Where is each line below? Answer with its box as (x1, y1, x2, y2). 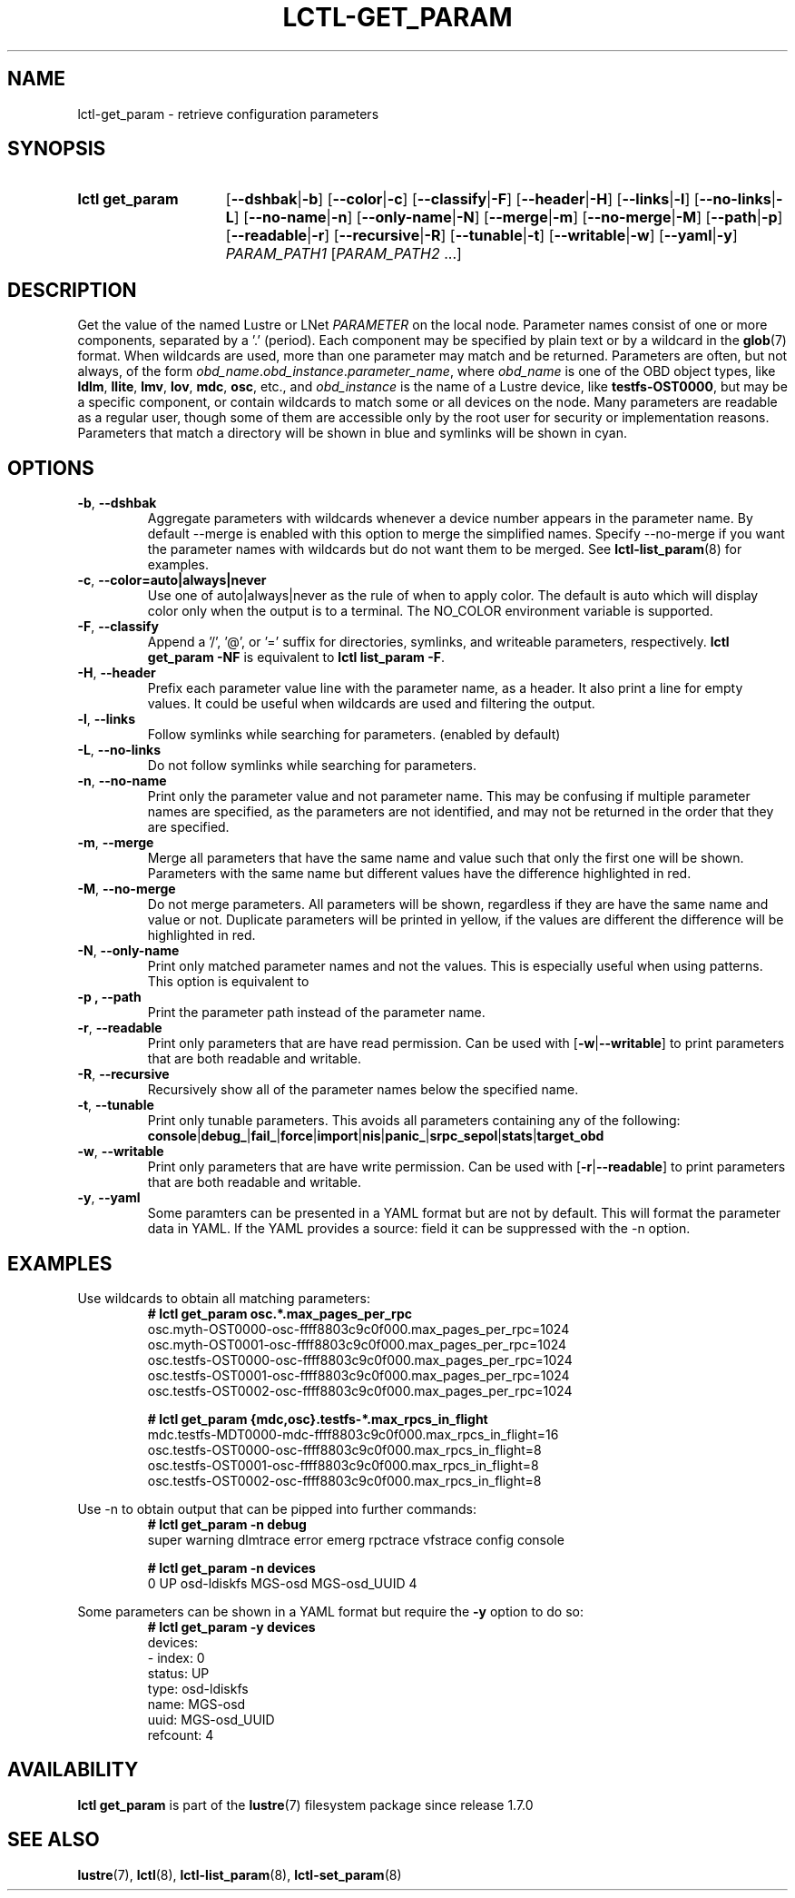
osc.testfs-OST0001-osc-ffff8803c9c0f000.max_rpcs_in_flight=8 (147, 1457, 539, 1473)
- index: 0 (147, 1649, 205, 1666)
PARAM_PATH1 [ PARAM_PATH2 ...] (225, 244, 462, 263)
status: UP (147, 1665, 210, 1681)
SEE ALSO (7, 1828, 100, 1852)
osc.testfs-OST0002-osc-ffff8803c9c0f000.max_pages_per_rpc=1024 (147, 1382, 573, 1399)
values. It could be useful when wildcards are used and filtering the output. (147, 696, 595, 712)
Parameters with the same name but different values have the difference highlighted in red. (147, 865, 692, 882)
